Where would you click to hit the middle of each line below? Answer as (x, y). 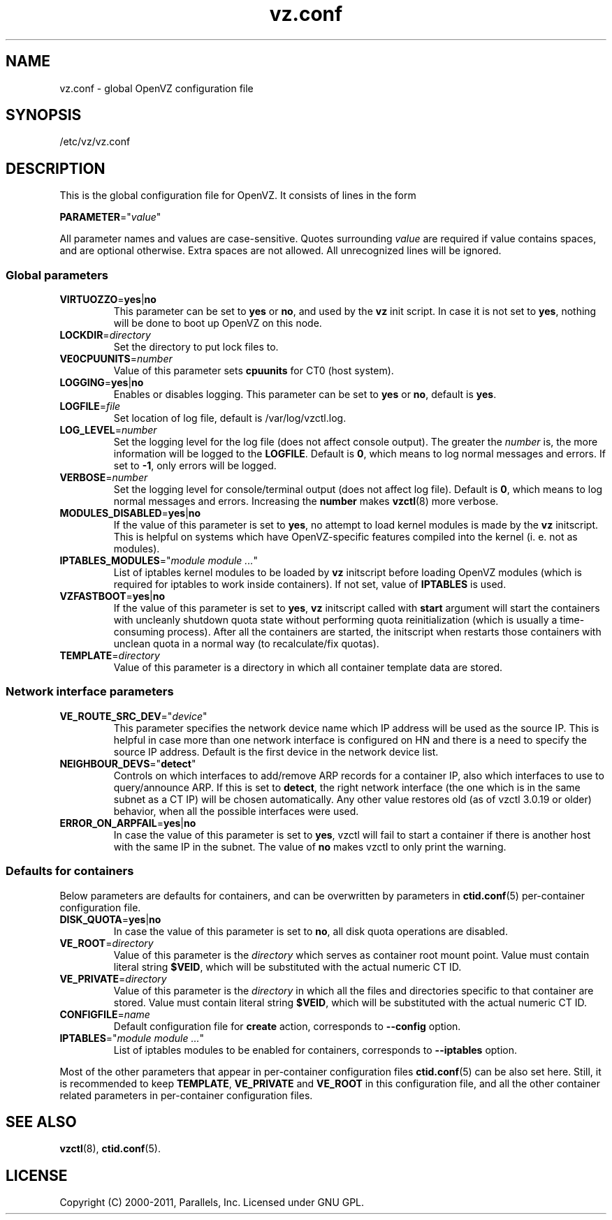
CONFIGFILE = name (105, 1014)
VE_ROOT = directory (107, 943)
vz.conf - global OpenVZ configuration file (156, 88)
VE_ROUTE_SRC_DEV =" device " (133, 716)
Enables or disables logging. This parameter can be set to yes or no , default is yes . (305, 395)
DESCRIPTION (56, 168)
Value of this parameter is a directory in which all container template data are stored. (308, 668)
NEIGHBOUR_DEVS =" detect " (128, 763)
